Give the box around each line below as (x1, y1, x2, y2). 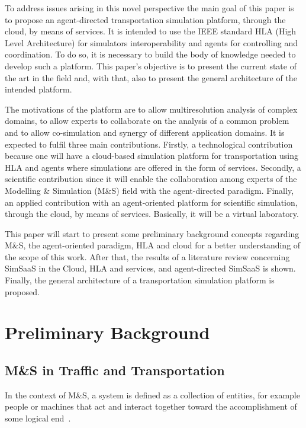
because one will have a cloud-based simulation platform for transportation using (5, 149, 299, 162)
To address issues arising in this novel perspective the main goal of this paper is (5, 2, 294, 14)
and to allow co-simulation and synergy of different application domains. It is (5, 126, 285, 138)
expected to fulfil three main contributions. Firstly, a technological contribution (5, 138, 293, 150)
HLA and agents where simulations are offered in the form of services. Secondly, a (5, 161, 301, 173)
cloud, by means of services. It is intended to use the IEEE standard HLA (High (5, 25, 297, 37)
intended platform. (5, 83, 72, 95)
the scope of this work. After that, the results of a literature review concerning (5, 250, 290, 263)
